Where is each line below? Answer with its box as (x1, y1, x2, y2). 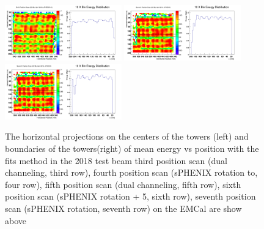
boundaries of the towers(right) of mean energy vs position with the (5, 142, 259, 154)
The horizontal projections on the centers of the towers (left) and (5, 130, 249, 143)
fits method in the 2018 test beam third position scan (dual (5, 154, 227, 167)
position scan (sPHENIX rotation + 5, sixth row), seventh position (5, 190, 256, 203)
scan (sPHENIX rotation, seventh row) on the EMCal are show (5, 201, 242, 214)
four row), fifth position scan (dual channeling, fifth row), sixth (5, 178, 241, 190)
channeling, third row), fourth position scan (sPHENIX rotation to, (5, 166, 258, 179)
